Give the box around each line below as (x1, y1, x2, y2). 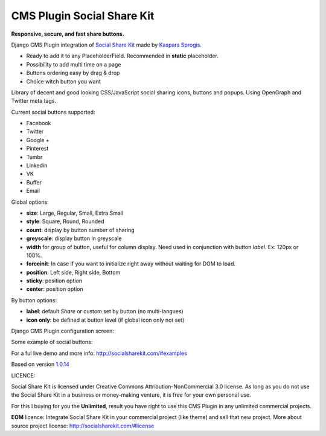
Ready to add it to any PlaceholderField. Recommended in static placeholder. (26, 52, 219, 60)
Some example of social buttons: (11, 339, 93, 346)
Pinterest (26, 145, 49, 152)
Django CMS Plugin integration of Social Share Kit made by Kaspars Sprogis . (11, 41, 202, 48)
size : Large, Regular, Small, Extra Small (26, 209, 124, 216)
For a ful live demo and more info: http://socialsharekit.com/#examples (11, 350, 187, 357)
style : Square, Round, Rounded (26, 218, 105, 225)
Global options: (11, 198, 50, 206)
